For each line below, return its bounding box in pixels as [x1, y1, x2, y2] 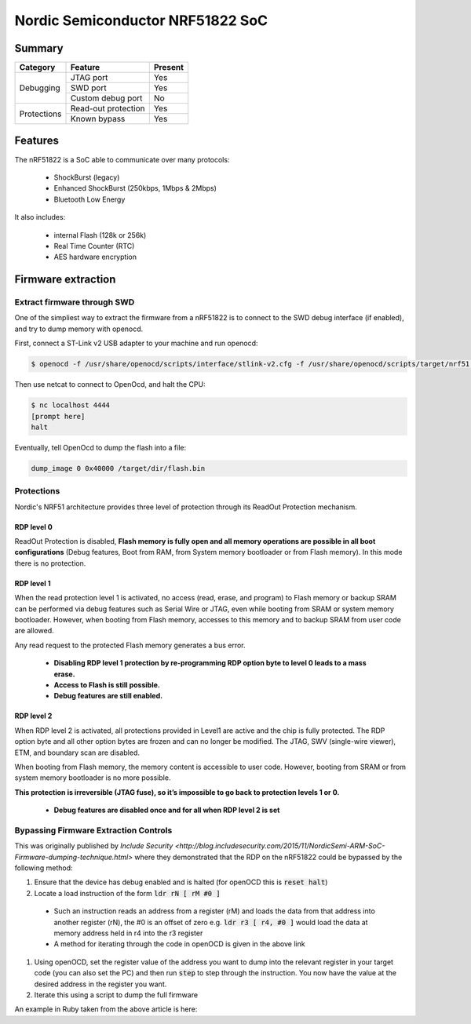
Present [153, 62, 184, 73]
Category [19, 62, 56, 73]
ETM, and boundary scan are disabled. [14, 748, 141, 757]
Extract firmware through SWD [14, 297, 135, 308]
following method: [14, 863, 74, 873]
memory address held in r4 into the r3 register [53, 928, 203, 938]
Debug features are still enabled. [53, 691, 163, 701]
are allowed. [14, 626, 54, 636]
